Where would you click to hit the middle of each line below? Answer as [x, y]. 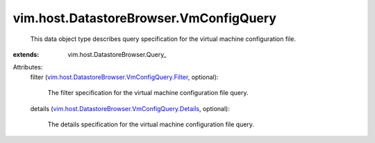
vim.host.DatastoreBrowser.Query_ [117, 54]
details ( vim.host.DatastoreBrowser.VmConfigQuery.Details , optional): [130, 108]
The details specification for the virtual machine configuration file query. [151, 124]
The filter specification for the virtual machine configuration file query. [148, 93]
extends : [26, 54]
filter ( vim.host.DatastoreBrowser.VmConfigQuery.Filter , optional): [124, 77]
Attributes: [28, 67]
